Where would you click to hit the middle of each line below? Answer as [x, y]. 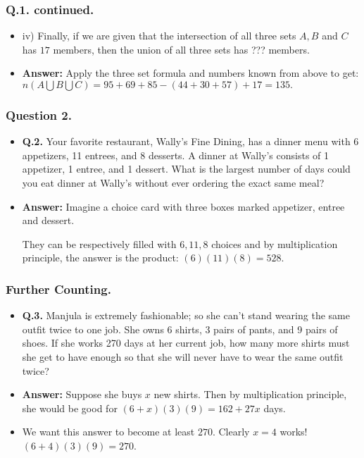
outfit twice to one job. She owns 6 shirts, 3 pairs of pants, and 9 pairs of [180, 329]
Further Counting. [58, 289]
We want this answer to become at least [108, 432]
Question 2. [39, 114]
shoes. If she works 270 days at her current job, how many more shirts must [186, 343]
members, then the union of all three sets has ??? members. [181, 49]
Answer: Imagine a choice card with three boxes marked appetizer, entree [183, 206]
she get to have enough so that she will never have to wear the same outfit [183, 356]
